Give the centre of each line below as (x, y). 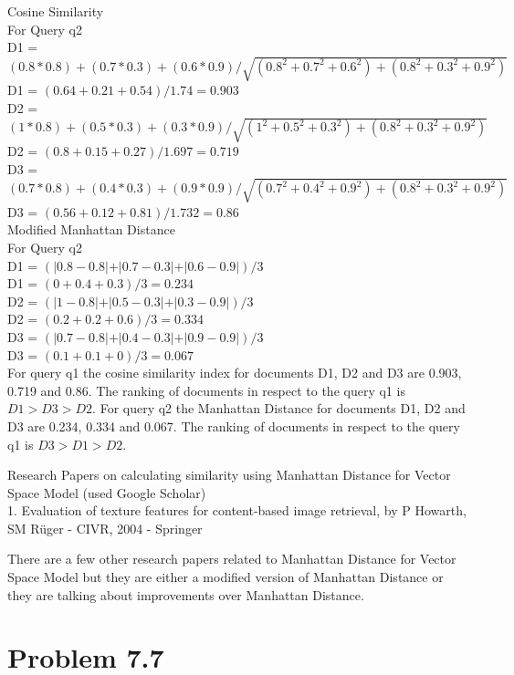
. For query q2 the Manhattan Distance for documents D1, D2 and (279, 408)
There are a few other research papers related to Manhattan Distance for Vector (232, 559)
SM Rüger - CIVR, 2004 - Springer (105, 528)
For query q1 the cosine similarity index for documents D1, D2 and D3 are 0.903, (235, 373)
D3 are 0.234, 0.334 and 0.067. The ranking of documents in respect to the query (234, 426)
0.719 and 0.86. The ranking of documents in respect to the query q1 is (206, 390)
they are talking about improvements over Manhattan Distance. (186, 594)
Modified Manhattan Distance (91, 229)
